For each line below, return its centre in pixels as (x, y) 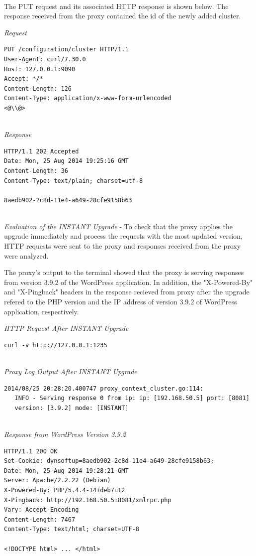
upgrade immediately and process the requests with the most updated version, (123, 236)
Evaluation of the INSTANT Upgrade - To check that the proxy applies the (118, 226)
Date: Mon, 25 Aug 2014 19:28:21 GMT (66, 471)
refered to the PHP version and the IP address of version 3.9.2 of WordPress (121, 302)
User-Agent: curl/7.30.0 (45, 59)
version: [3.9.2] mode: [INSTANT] (72, 408)
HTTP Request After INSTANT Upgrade (66, 328)
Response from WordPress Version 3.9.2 (65, 434)
